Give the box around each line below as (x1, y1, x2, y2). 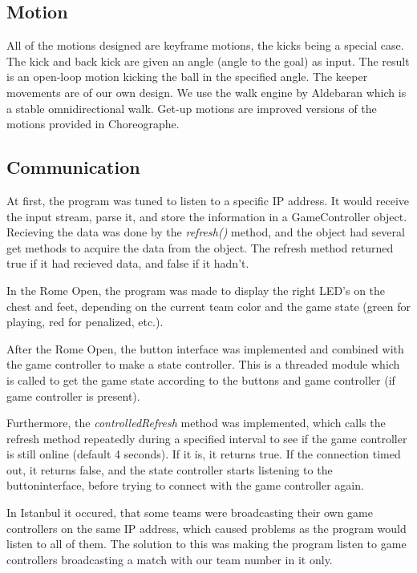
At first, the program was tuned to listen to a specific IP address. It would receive (6, 192, 410, 208)
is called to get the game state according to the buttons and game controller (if (6, 371, 395, 388)
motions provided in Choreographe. (6, 115, 180, 132)
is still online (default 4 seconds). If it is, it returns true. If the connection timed (6, 446, 401, 462)
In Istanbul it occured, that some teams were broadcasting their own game (6, 504, 373, 521)
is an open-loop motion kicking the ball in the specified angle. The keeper (6, 68, 368, 85)
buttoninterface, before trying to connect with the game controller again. (6, 477, 364, 494)
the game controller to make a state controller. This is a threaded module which (6, 356, 400, 373)
